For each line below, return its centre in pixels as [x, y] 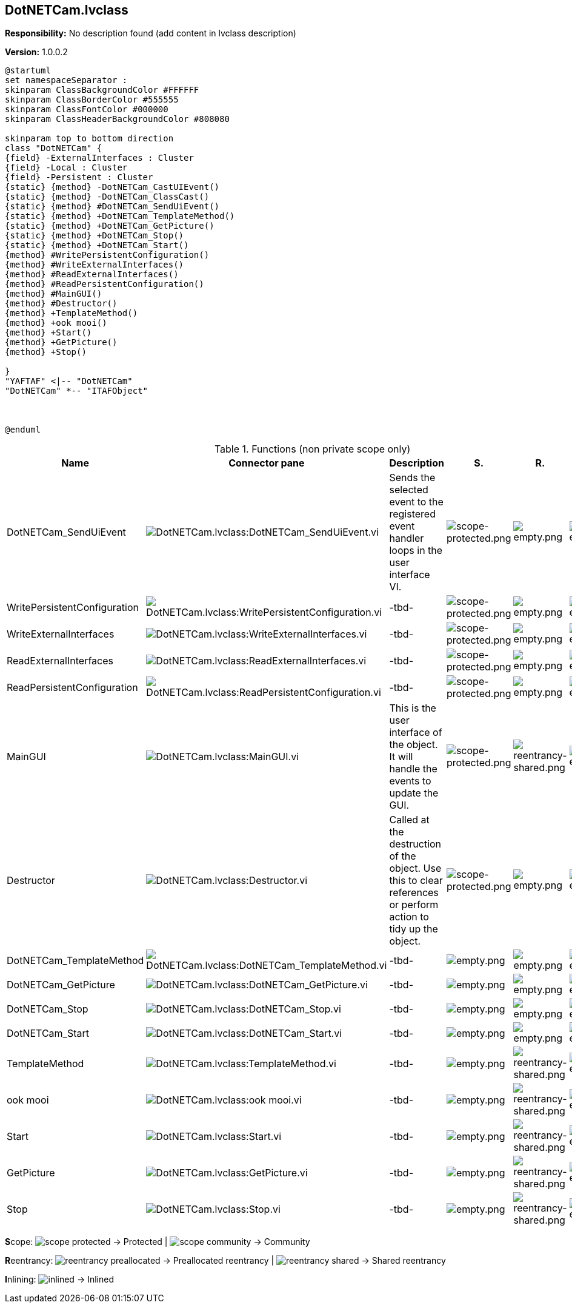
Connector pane [267, 463]
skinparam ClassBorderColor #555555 [92, 100]
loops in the [416, 551]
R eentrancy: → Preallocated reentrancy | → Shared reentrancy [225, 1261]
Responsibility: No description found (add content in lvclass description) [151, 33]
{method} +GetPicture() [61, 342]
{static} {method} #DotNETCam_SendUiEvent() [112, 207]
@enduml [23, 430]
